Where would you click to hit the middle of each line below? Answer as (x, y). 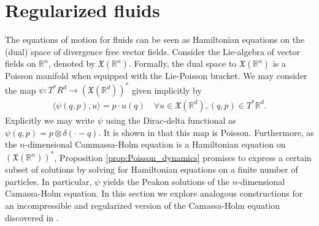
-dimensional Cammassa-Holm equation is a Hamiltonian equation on (155, 144)
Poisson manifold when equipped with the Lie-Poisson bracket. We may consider (156, 76)
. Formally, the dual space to (183, 63)
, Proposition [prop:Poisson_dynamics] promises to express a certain (183, 157)
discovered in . (32, 217)
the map (21, 90)
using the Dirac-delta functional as (171, 120)
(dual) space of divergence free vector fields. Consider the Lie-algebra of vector (152, 51)
